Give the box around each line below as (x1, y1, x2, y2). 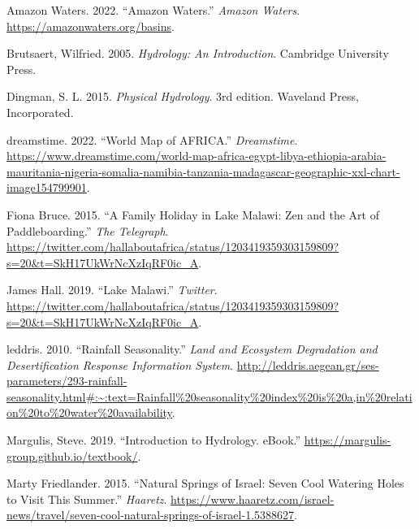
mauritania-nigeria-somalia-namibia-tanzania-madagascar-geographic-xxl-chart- (6, 163, 400, 180)
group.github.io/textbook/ (6, 447, 138, 464)
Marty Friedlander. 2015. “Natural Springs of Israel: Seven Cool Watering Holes (6, 475, 404, 492)
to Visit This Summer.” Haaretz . (6, 490, 167, 507)
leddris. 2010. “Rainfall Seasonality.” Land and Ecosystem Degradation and (6, 340, 378, 358)
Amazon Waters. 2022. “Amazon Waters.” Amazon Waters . (6, 2, 300, 18)
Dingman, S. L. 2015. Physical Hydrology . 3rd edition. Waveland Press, (6, 88, 359, 105)
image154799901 (6, 179, 87, 196)
